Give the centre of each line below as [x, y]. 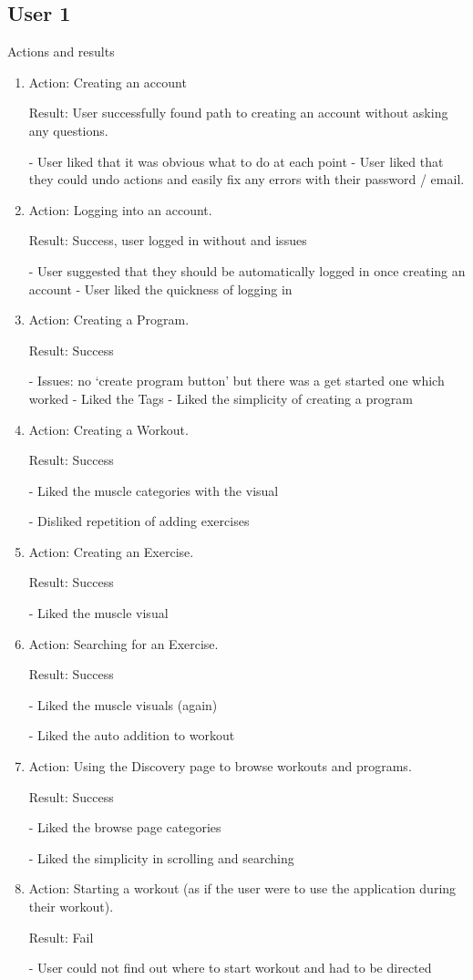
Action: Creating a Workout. [108, 429]
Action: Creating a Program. [109, 320]
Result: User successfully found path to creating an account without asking [238, 113]
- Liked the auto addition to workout [132, 735]
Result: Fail [61, 937]
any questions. [68, 130]
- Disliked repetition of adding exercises [139, 521]
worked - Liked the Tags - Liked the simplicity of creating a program [221, 398]
